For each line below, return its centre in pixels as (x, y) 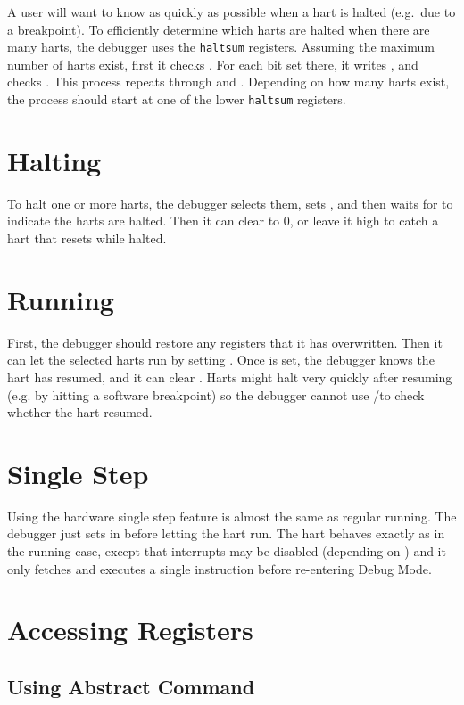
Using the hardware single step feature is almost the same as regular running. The (232, 516)
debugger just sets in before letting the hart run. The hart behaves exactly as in (226, 533)
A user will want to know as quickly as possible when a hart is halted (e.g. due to (232, 12)
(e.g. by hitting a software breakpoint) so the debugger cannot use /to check (216, 394)
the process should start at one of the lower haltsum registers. (177, 99)
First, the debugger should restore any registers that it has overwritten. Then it (225, 342)
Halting (54, 160)
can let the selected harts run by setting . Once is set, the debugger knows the (221, 360)
